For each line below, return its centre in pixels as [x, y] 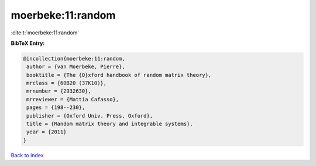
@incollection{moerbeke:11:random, [74, 59]
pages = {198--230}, [56, 107]
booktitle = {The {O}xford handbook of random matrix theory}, [119, 75]
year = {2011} [47, 132]
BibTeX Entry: [28, 43]
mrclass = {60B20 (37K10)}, [67, 83]
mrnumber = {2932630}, [59, 91]
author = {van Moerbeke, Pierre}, [76, 67]
